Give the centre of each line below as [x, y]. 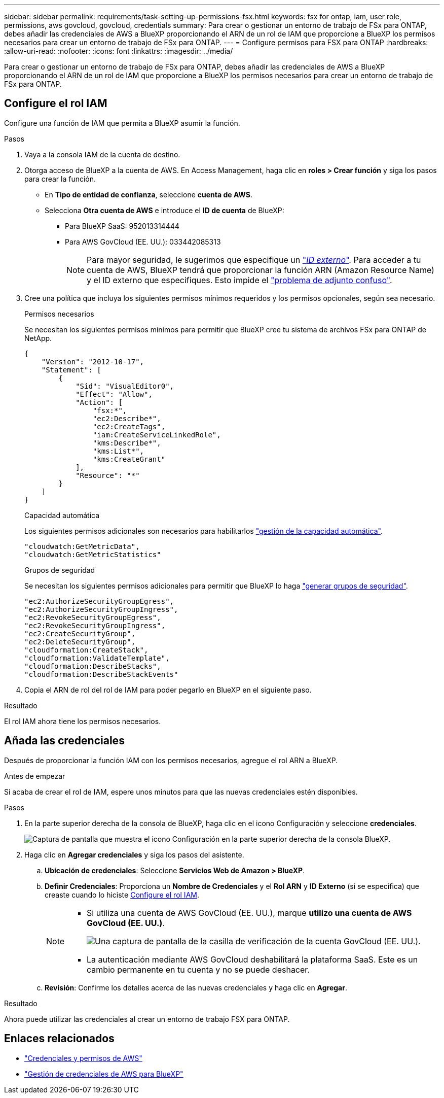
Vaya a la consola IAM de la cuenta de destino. [102, 154]
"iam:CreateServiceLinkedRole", [157, 435]
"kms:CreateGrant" [129, 459]
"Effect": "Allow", [114, 394]
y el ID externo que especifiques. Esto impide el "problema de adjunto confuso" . [239, 280]
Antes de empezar [35, 776]
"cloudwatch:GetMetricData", [82, 546]
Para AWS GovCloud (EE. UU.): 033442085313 [143, 242]
